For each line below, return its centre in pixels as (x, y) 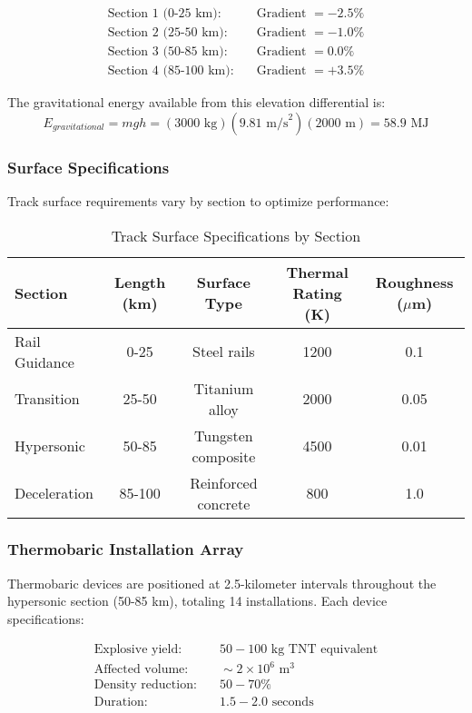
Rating (317, 292)
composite (224, 456)
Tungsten (224, 435)
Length (140, 282)
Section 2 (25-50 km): (167, 33)
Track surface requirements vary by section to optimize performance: (198, 200)
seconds (293, 703)
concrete (224, 503)
